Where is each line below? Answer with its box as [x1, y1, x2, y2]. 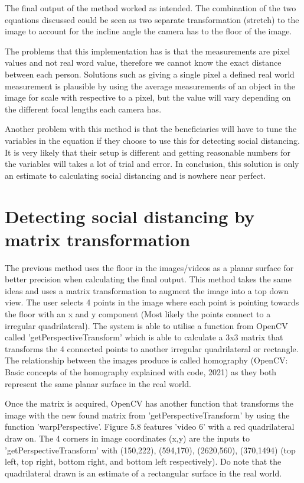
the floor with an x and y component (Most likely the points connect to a [5, 308, 271, 320]
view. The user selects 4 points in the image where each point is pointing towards [5, 296, 299, 308]
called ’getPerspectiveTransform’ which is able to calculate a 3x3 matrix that [5, 331, 283, 343]
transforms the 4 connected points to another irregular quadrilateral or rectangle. [5, 342, 299, 355]
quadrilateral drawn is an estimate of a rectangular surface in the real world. [5, 466, 282, 479]
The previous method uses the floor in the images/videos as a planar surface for [5, 261, 294, 273]
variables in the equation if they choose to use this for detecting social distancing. [5, 134, 300, 146]
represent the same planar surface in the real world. [5, 377, 191, 389]
